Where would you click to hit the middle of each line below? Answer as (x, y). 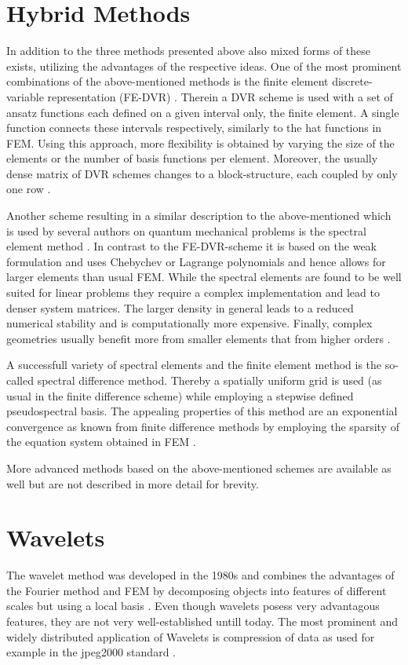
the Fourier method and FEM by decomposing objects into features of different (197, 590)
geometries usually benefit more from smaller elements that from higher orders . (199, 338)
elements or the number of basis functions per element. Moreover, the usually (192, 158)
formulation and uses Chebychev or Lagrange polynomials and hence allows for (196, 261)
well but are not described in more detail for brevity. (133, 483)
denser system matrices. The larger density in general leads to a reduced (180, 307)
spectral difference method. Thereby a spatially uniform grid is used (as (209, 380)
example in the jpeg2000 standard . (91, 652)
